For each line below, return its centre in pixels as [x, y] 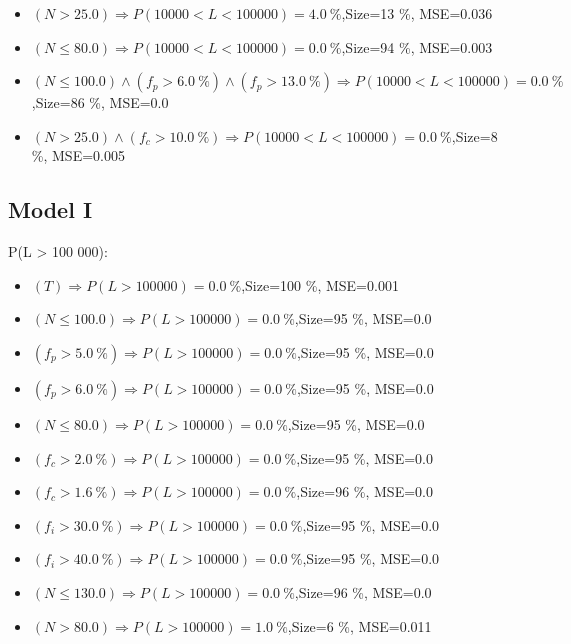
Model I [50, 209]
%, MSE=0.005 [78, 155]
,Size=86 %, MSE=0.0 [100, 102]
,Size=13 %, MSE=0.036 [417, 13]
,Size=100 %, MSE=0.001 [320, 284]
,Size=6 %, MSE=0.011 [359, 625]
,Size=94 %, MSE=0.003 [417, 46]
